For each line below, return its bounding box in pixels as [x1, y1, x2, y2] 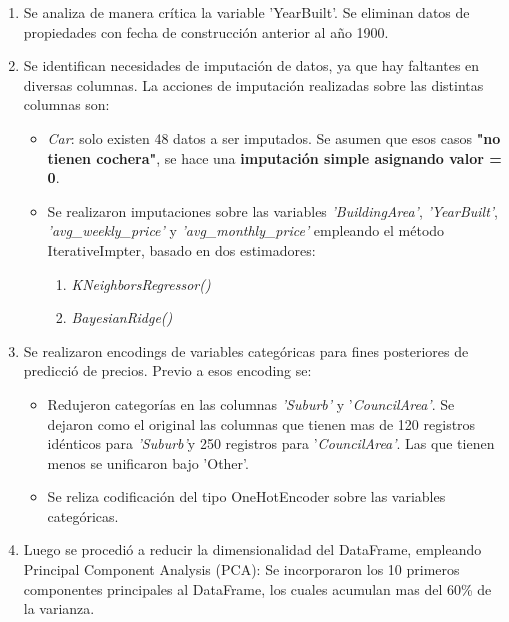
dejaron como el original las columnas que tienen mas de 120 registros [47, 413, 476, 434]
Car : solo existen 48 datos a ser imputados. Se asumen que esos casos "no [47, 127, 501, 148]
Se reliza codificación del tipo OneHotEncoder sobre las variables [47, 486, 446, 507]
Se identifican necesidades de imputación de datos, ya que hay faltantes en [23, 55, 480, 76]
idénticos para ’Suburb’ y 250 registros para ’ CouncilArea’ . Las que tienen [47, 433, 495, 454]
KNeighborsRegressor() [71, 273, 211, 294]
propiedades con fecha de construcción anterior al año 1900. [23, 21, 389, 42]
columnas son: [23, 94, 110, 115]
